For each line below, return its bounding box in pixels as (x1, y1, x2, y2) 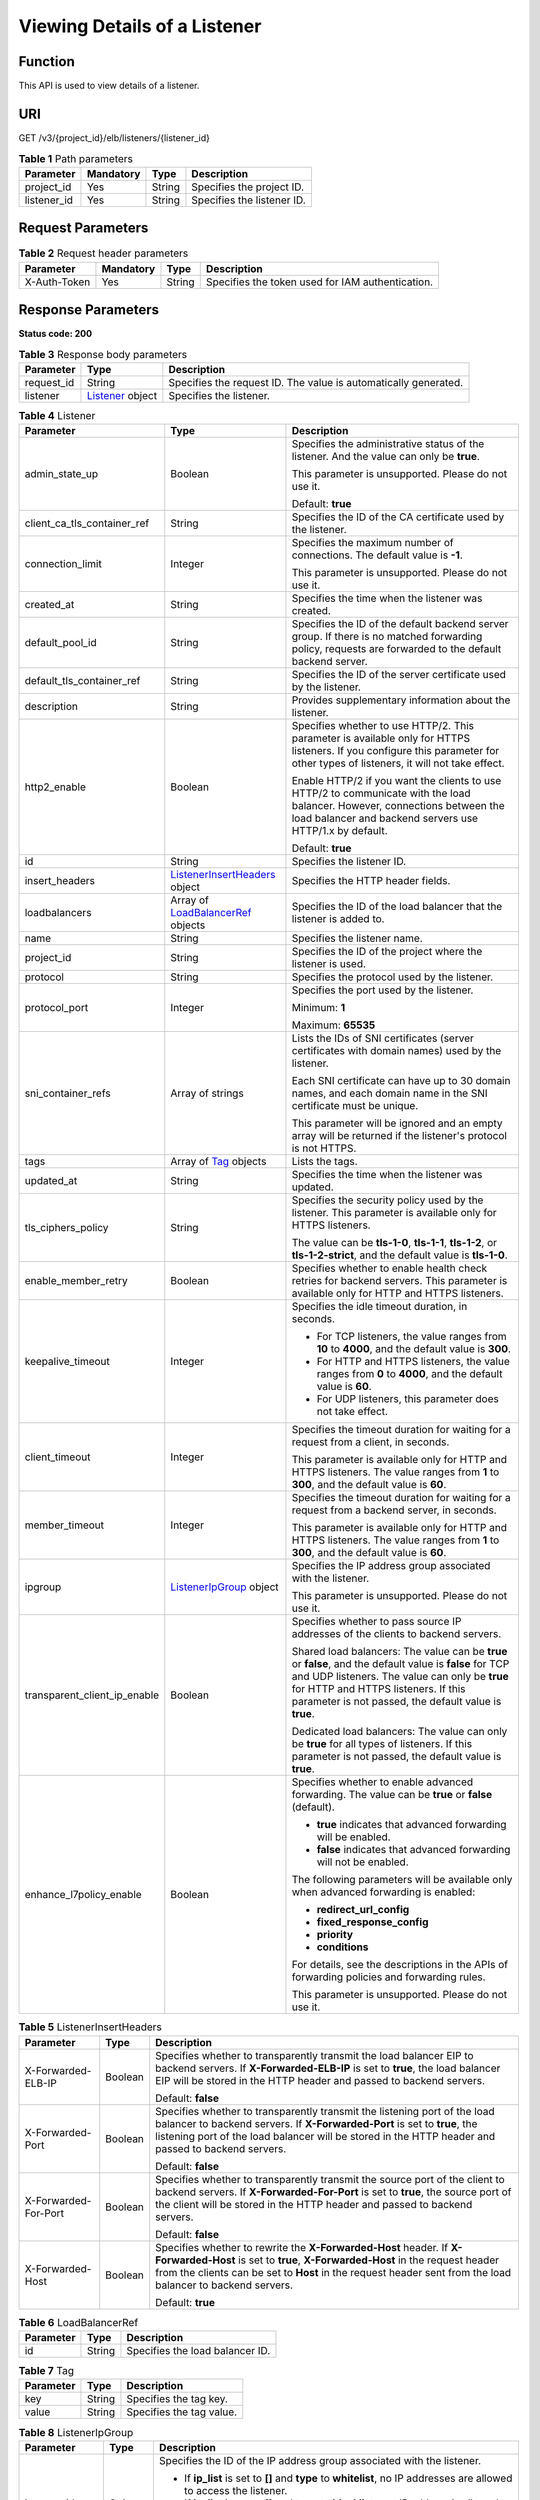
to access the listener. (183, 2483, 288, 2497)
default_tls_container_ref (24, 674, 141, 688)
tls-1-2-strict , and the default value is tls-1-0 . (291, 1248, 509, 1262)
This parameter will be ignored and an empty (291, 1116, 504, 1130)
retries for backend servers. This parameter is (291, 1274, 508, 1288)
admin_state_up (24, 467, 99, 481)
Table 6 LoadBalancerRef (18, 2315, 139, 2329)
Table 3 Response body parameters (18, 347, 188, 361)
